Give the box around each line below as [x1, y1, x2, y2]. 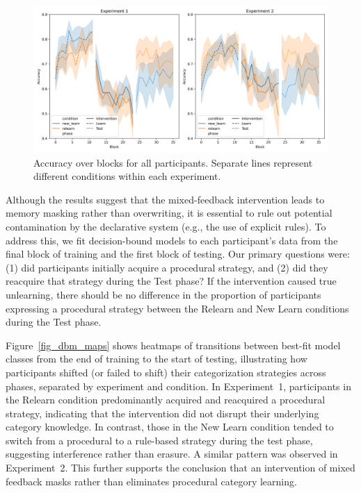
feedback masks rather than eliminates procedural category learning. [6, 474, 297, 488]
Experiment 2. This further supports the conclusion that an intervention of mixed [6, 460, 355, 475]
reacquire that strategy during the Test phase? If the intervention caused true [6, 274, 337, 288]
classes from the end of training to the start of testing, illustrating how [6, 351, 307, 366]
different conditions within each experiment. [33, 169, 221, 183]
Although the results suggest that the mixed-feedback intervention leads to [6, 192, 325, 206]
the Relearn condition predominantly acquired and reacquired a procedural [6, 392, 326, 407]
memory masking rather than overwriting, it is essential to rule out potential [6, 206, 332, 220]
